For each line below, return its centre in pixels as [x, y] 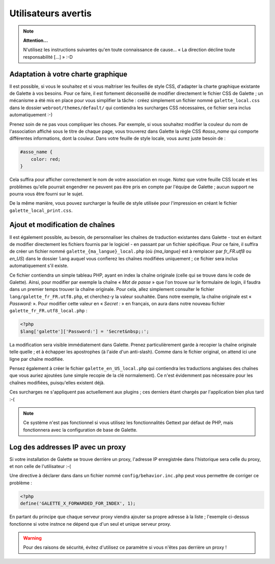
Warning [32, 538]
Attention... [36, 40]
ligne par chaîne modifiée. [37, 359]
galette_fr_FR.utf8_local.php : [48, 311]
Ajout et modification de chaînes [62, 225]
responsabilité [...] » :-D [48, 57]
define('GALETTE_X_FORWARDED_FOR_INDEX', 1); [78, 504]
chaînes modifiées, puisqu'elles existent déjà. [57, 382]
